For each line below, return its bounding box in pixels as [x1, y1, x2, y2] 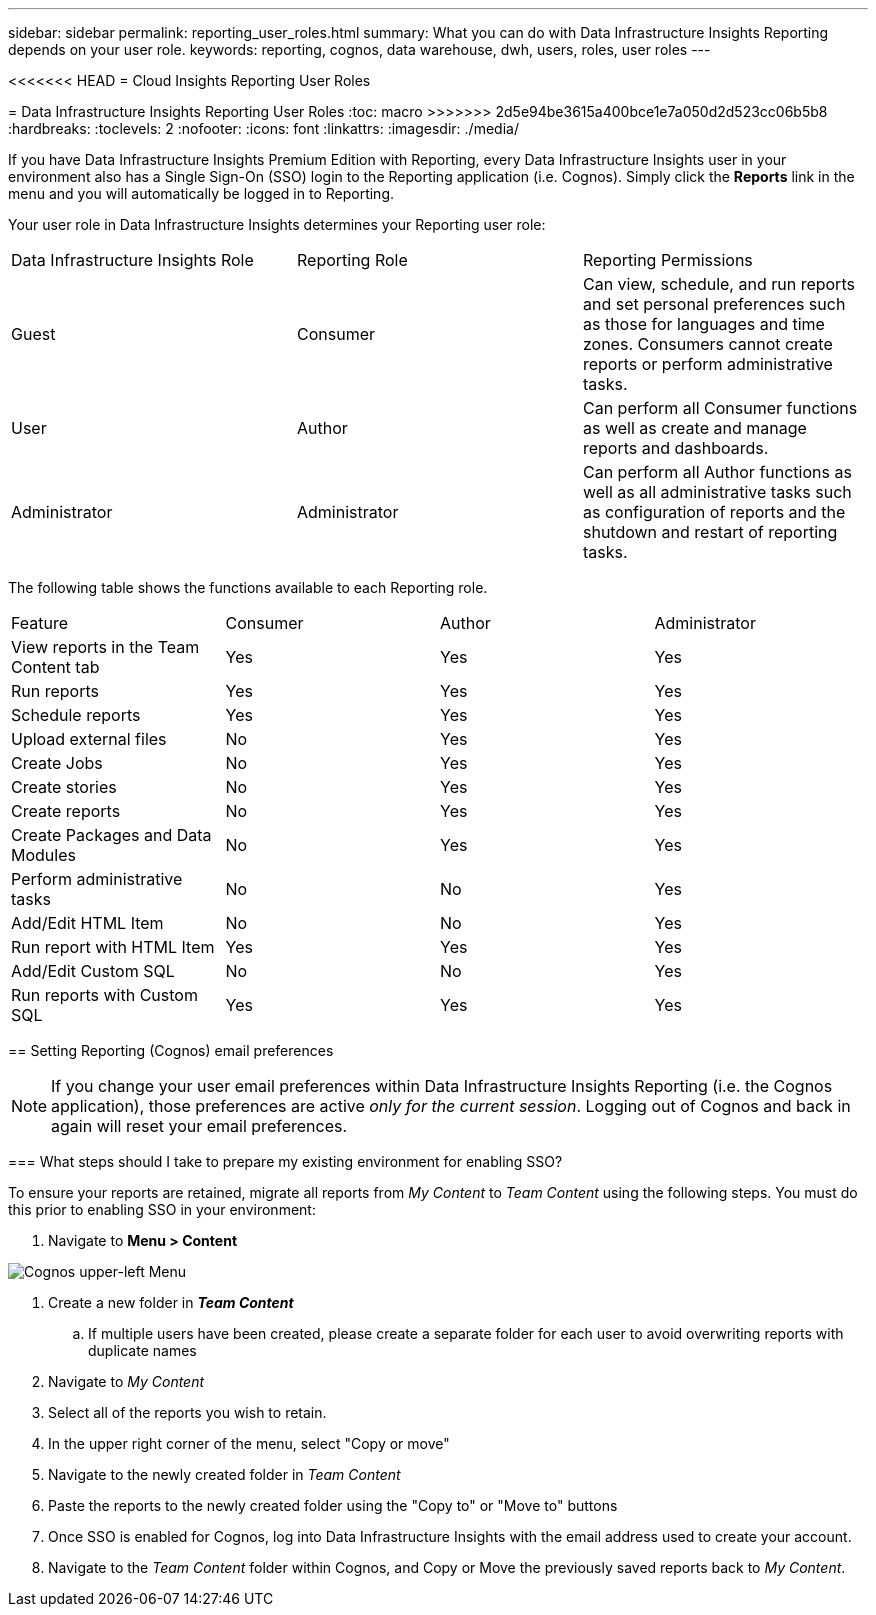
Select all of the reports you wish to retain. [48, 1404, 327, 1421]
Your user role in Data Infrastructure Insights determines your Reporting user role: [8, 216, 546, 233]
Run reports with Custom [11, 985, 198, 1005]
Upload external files [11, 729, 167, 749]
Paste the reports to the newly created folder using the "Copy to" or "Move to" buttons [48, 1497, 618, 1514]
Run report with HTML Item [11, 937, 215, 957]
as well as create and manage [582, 418, 807, 438]
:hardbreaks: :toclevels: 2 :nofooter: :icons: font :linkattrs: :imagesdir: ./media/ [8, 120, 519, 137]
